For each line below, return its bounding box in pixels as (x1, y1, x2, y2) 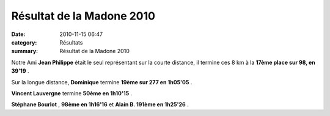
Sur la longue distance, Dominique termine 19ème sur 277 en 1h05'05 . (11, 78, 193, 85)
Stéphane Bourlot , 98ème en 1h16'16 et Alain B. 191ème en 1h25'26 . (11, 101, 189, 108)
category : (11, 38, 37, 46)
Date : (11, 31, 26, 38)
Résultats (59, 38, 83, 46)
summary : (11, 48, 38, 55)
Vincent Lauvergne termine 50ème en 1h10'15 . (11, 89, 133, 97)
